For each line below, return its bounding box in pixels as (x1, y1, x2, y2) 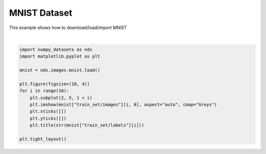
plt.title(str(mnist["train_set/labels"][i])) (30, 123, 145, 128)
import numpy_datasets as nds (19, 47, 93, 52)
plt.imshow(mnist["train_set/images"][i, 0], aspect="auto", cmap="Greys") (30, 102, 217, 108)
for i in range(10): (19, 88, 69, 93)
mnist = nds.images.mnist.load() (19, 67, 100, 73)
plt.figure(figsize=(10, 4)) (19, 81, 90, 87)
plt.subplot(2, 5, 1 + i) (30, 95, 93, 100)
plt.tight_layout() (19, 136, 66, 142)
